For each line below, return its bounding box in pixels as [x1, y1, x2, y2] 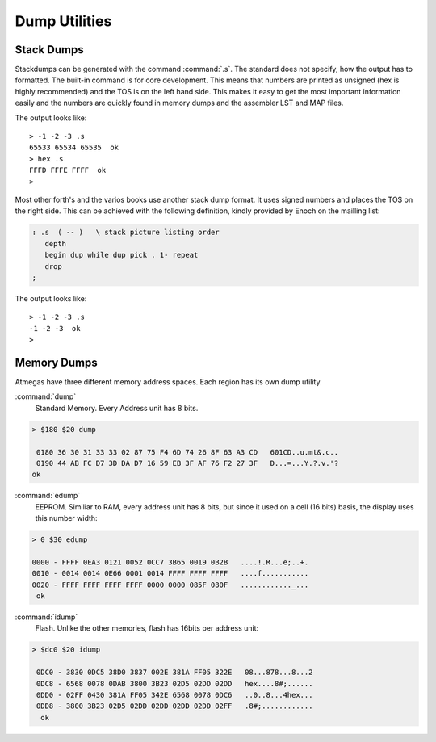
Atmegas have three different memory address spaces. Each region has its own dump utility [15, 376, 321, 387]
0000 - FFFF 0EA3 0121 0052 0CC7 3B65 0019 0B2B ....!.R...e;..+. [31, 557, 309, 567]
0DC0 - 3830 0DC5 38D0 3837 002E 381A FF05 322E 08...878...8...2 [36, 668, 313, 677]
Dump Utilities [15, 12, 112, 30]
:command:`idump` [15, 612, 78, 622]
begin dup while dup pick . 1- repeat [44, 250, 199, 260]
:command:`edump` [15, 491, 81, 501]
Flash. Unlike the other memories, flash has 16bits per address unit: [35, 623, 259, 633]
